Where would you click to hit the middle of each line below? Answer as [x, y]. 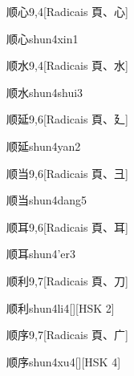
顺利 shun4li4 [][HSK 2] [61, 307]
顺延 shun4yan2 [44, 146]
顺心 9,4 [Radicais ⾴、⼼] [67, 11]
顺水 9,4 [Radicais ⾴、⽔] [67, 65]
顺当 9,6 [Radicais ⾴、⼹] [67, 173]
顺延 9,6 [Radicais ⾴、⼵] [67, 119]
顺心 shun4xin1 [43, 38]
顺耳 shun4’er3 [41, 254]
